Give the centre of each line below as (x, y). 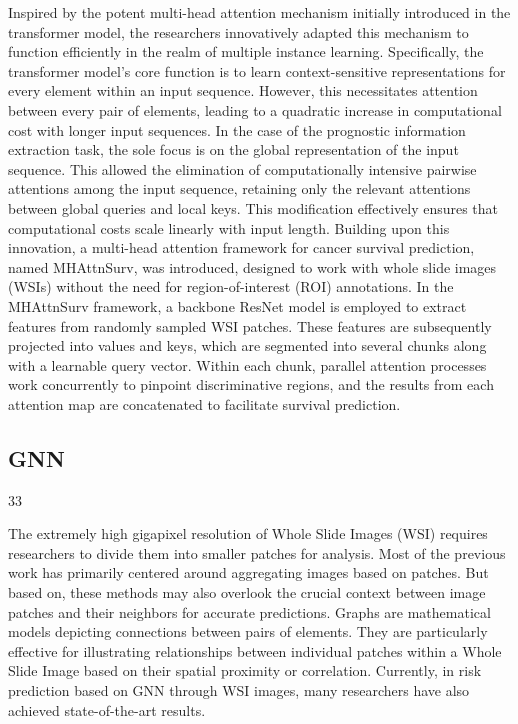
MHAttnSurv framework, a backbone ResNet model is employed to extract (237, 305)
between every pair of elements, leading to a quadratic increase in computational (255, 109)
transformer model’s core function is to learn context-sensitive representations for (257, 70)
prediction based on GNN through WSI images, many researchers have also (239, 690)
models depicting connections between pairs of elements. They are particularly (248, 631)
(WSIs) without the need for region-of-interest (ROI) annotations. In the (231, 286)
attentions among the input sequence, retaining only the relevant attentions (239, 188)
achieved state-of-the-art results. (107, 709)
